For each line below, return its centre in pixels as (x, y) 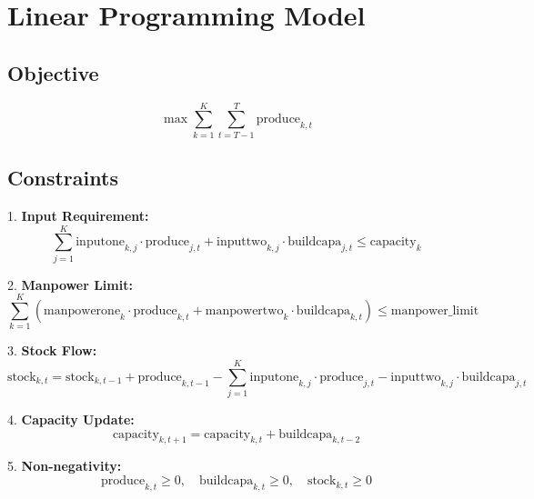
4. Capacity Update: (71, 419)
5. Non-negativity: (65, 466)
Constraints (63, 178)
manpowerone (82, 311)
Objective (53, 72)
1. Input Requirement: (78, 215)
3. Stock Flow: (52, 350)
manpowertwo (244, 311)
